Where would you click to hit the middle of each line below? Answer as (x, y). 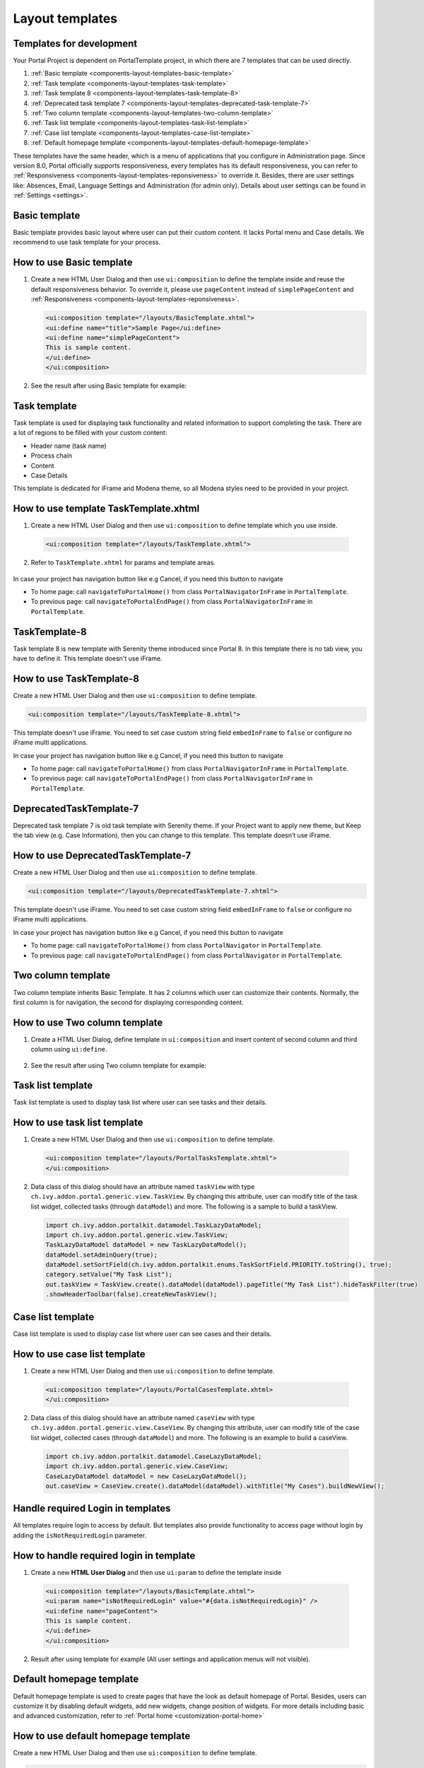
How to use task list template (78, 1123)
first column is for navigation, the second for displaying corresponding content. (128, 1002)
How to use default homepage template (102, 1736)
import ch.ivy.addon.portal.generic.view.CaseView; (137, 1466)
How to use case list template (79, 1354)
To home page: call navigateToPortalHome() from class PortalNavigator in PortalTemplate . (177, 946)
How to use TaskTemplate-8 (76, 679)
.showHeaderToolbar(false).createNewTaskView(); (131, 1295)
